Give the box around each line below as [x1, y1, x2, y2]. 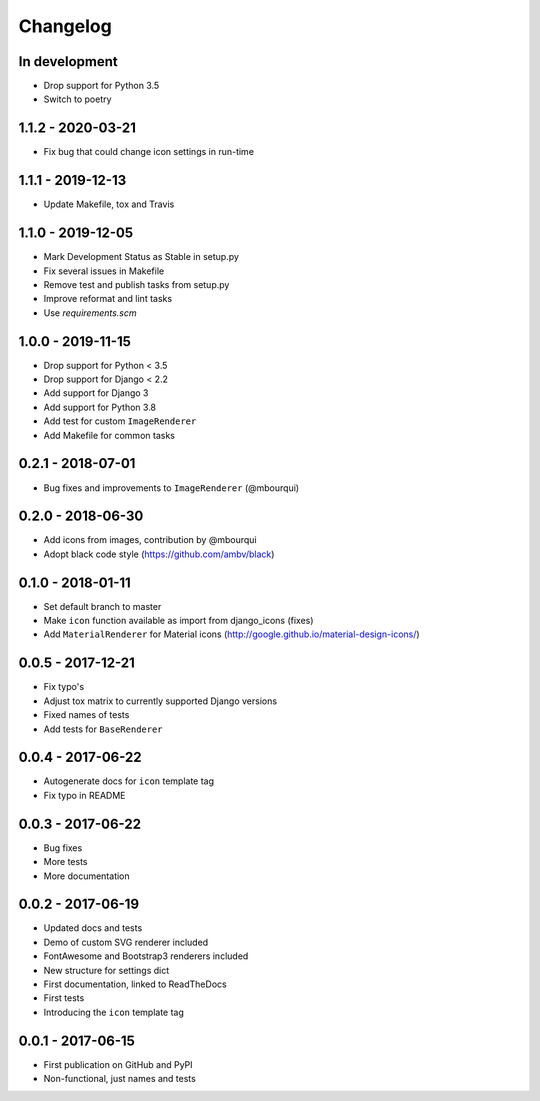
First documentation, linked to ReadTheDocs [43, 978, 227, 990]
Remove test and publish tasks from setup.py [43, 278, 230, 290]
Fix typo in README [43, 789, 126, 801]
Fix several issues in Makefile [43, 265, 165, 277]
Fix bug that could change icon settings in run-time [43, 146, 255, 158]
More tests [43, 856, 89, 868]
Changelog [18, 15, 112, 37]
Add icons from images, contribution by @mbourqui [43, 534, 257, 546]
